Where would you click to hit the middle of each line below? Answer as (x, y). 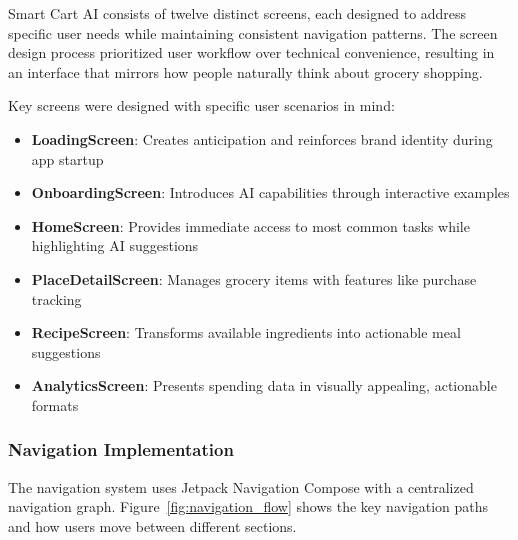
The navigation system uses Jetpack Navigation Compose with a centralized (241, 486)
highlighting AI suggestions (115, 245)
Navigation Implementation (121, 449)
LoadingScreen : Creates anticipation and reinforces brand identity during (262, 138)
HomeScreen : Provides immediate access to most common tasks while (250, 225)
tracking (56, 298)
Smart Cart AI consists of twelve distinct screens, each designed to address (237, 13)
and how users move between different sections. (152, 525)
